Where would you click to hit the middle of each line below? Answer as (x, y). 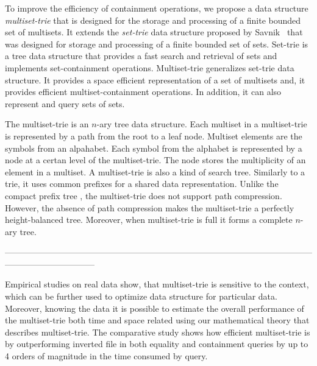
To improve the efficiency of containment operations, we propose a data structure (157, 8)
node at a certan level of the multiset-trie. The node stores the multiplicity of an (155, 160)
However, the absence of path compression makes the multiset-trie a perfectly (150, 207)
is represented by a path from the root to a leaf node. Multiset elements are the (154, 135)
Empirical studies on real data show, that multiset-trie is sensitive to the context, (157, 284)
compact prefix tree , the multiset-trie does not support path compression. (144, 195)
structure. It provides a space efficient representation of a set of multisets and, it (155, 79)
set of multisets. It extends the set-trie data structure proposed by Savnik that (154, 32)
